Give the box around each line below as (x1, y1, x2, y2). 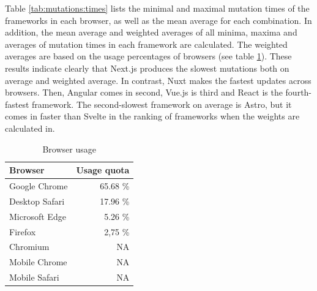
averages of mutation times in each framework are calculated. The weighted (5, 37, 288, 50)
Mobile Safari (9, 271, 59, 284)
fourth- (285, 86, 312, 99)
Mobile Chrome (9, 255, 67, 268)
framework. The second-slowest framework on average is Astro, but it (32, 97, 292, 110)
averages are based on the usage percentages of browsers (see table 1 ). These (5, 50, 292, 62)
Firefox (9, 225, 36, 238)
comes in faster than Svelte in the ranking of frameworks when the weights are (5, 110, 300, 123)
